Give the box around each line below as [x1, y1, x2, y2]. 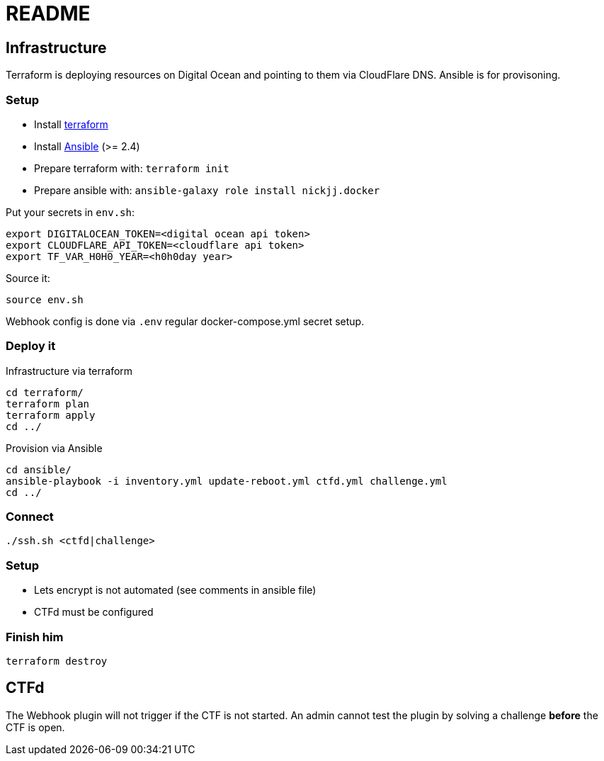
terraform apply [6, 409, 96, 421]
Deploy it [6, 339, 56, 354]
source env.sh [6, 293, 84, 305]
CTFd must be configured [34, 606, 154, 619]
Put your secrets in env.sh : [6, 205, 135, 218]
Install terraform [34, 118, 108, 130]
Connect [6, 509, 54, 524]
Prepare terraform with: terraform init [34, 162, 229, 174]
